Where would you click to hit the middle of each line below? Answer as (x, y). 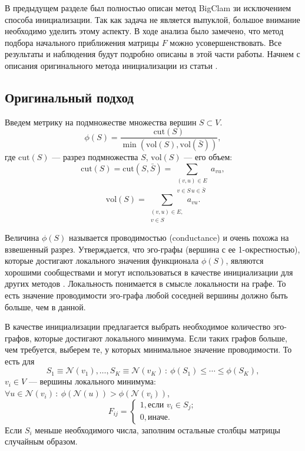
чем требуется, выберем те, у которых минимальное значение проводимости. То (148, 349)
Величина (22, 237)
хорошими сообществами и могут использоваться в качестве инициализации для (149, 272)
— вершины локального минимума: (92, 381)
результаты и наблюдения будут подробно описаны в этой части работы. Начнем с (152, 54)
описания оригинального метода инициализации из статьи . (111, 65)
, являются (245, 261)
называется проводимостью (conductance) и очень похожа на (179, 237)
